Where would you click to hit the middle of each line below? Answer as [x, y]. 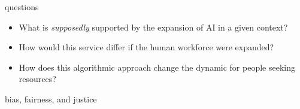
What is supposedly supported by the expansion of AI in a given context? [153, 27]
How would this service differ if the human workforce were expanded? [146, 47]
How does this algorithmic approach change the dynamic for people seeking [157, 67]
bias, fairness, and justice [51, 99]
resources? [37, 79]
